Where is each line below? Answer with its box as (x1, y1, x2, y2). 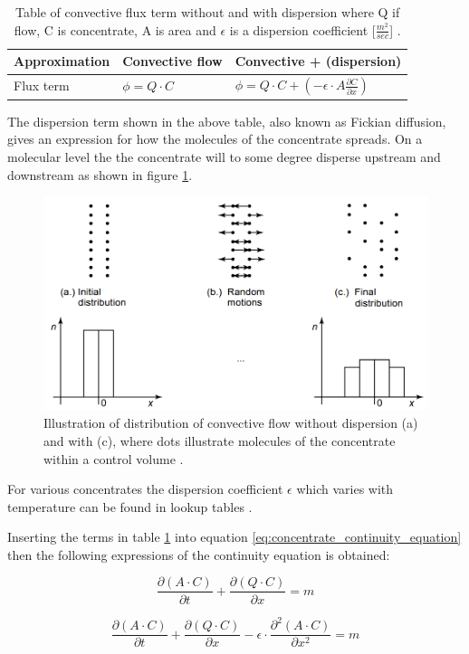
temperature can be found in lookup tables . (7, 497, 253, 516)
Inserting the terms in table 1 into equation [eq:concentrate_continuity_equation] (7, 527, 462, 546)
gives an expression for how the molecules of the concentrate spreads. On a (7, 129, 423, 148)
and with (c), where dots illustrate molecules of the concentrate (43, 431, 396, 450)
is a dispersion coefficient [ (229, 20, 376, 39)
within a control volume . (43, 449, 184, 468)
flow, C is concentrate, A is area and (14, 20, 216, 39)
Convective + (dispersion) (234, 52, 402, 71)
